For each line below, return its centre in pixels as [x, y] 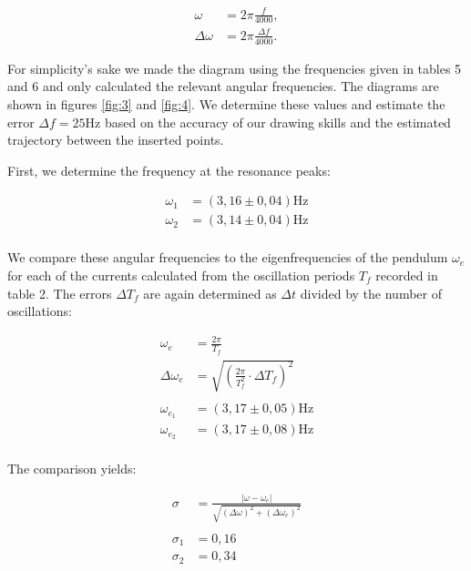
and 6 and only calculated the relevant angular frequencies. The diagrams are [223, 86]
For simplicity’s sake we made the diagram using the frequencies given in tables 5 [235, 68]
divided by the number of [371, 293]
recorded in [407, 275]
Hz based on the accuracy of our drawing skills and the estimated [268, 122]
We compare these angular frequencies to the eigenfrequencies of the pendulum [228, 257]
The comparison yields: [72, 468]
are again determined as [210, 293]
